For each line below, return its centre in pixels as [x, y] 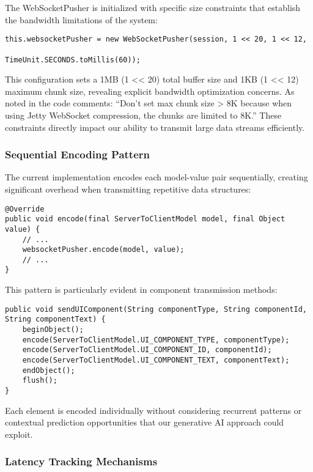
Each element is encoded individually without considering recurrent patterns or [153, 410]
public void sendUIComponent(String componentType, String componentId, [156, 309]
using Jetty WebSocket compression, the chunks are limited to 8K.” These [143, 115]
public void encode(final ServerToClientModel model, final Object [145, 219]
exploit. [19, 434]
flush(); [40, 381]
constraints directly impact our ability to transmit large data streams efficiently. [155, 127]
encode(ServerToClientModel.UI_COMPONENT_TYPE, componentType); [156, 340]
